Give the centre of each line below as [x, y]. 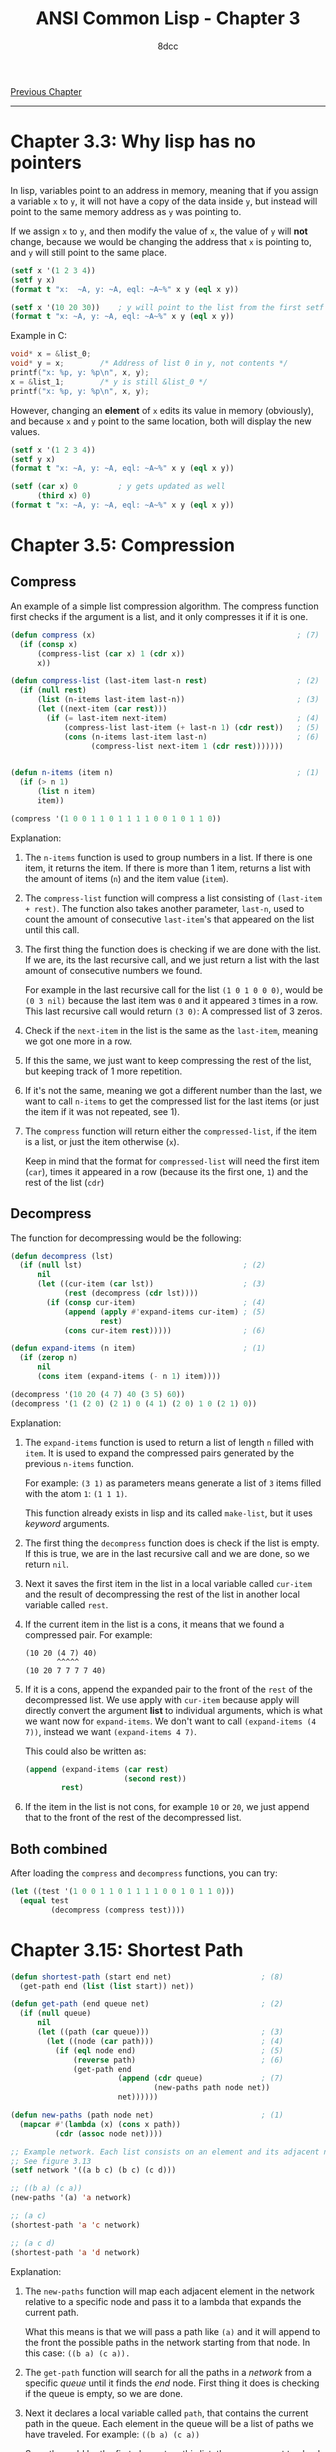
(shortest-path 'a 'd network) [75, 2252]
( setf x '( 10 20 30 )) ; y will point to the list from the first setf [167, 307]
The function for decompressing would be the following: [126, 1238]
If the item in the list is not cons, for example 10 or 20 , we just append [167, 1807]
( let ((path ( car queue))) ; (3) [160, 2032]
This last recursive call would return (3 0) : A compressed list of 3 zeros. [173, 1011]
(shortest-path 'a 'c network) [75, 2225]
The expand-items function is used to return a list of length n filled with [169, 1442]
